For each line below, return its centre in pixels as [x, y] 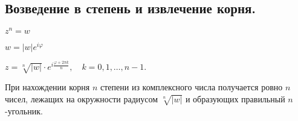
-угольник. [24, 110]
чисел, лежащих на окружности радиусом [82, 98]
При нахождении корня [47, 87]
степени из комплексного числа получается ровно [191, 87]
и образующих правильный [235, 98]
